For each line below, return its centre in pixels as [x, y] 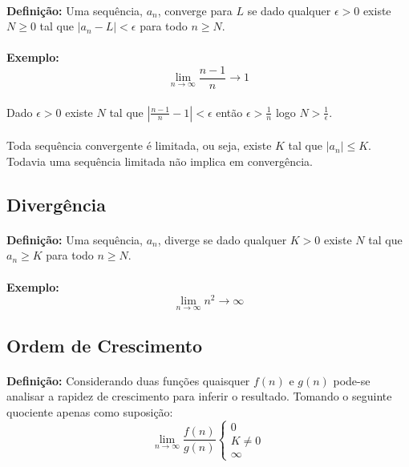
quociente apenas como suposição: [90, 412]
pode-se [352, 380]
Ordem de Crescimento [105, 345]
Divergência [57, 204]
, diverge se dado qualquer [222, 239]
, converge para [195, 10]
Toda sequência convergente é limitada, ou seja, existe [139, 145]
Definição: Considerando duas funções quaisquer [128, 380]
